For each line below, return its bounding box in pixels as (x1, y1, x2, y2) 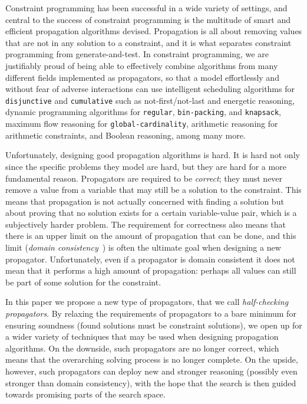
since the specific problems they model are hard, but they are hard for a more (5, 160, 286, 172)
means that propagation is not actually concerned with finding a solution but (5, 195, 284, 207)
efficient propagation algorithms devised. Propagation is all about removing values (5, 25, 302, 37)
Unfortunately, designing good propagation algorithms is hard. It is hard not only (5, 149, 300, 161)
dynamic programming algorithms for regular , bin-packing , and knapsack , (5, 106, 282, 118)
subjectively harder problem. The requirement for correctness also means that (5, 218, 286, 230)
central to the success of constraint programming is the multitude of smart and (5, 13, 291, 25)
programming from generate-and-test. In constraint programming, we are (5, 48, 269, 60)
